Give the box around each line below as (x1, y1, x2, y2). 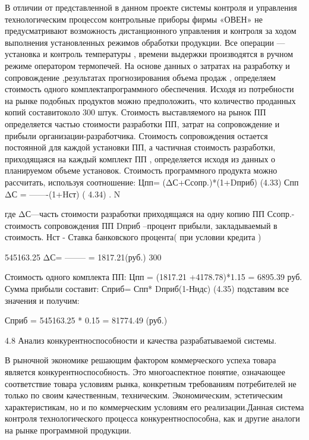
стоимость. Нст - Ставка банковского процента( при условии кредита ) (5, 231, 261, 243)
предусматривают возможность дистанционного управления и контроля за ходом (5, 24, 297, 37)
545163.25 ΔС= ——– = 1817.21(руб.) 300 (5, 250, 162, 263)
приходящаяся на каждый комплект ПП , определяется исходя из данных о (5, 152, 276, 165)
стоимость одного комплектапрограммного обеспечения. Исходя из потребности (5, 83, 294, 95)
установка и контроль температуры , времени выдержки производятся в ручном (5, 48, 293, 60)
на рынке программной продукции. (5, 424, 131, 436)
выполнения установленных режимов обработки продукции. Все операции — (5, 36, 285, 48)
